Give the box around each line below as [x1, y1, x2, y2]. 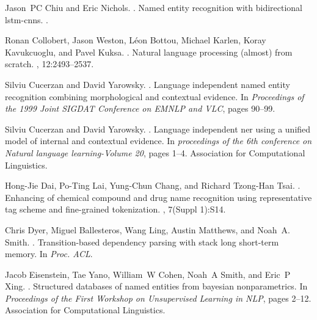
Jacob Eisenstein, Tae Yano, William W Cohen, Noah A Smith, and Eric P [5, 267, 291, 280]
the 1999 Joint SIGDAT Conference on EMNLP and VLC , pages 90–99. [5, 102, 275, 115]
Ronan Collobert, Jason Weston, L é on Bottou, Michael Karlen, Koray [5, 34, 266, 46]
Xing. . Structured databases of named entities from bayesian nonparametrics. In [5, 280, 308, 293]
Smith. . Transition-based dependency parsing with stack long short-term [5, 235, 279, 248]
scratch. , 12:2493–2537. [5, 57, 94, 70]
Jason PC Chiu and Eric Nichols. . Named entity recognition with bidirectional [5, 1, 303, 13]
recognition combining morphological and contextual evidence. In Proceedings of [5, 90, 304, 103]
